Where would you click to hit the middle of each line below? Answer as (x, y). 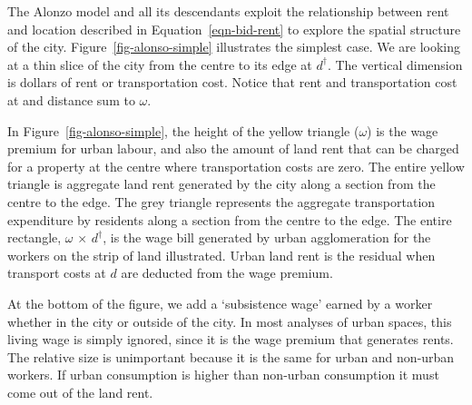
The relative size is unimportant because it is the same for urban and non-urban (231, 356)
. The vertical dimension (395, 64)
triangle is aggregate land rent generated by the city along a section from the (221, 184)
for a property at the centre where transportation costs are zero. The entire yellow (236, 166)
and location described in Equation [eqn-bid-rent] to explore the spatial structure (234, 29)
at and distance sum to (71, 99)
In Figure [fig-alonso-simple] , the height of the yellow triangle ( (183, 130)
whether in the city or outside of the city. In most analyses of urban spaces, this (230, 321)
